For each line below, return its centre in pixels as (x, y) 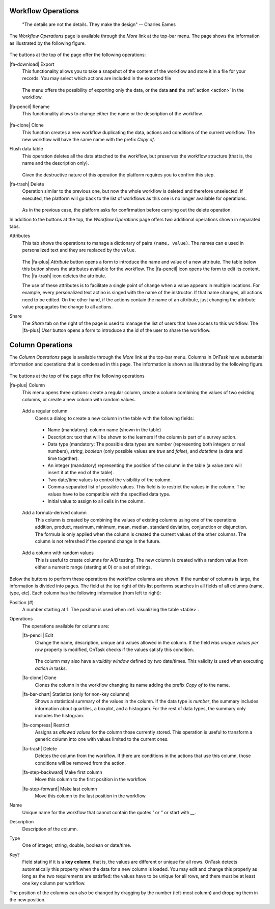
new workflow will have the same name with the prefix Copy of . (89, 140)
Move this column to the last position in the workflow (90, 796)
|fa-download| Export (32, 64)
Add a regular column (45, 411)
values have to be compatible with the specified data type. (109, 494)
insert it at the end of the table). (81, 473)
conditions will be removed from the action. (80, 763)
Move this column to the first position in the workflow (91, 780)
